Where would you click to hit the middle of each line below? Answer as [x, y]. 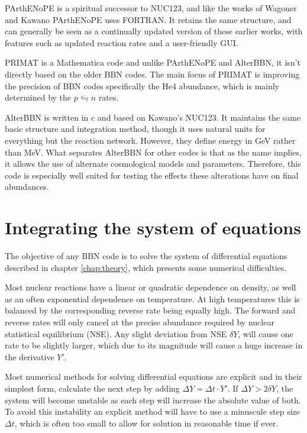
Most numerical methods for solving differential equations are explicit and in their [153, 377]
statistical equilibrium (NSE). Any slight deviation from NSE [116, 333]
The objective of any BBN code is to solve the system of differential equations [146, 256]
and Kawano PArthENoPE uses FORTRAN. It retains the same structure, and [148, 19]
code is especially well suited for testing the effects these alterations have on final [152, 175]
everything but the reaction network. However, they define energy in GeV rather [150, 140]
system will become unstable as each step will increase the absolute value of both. [153, 400]
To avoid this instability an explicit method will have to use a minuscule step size [152, 411]
